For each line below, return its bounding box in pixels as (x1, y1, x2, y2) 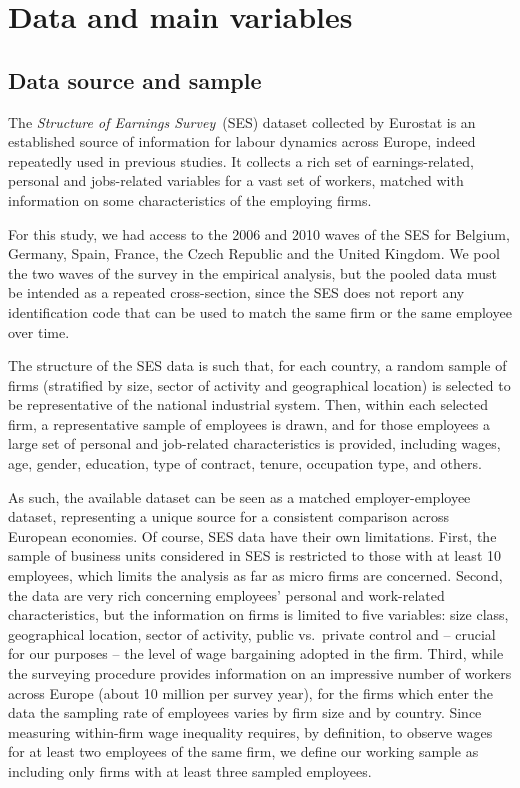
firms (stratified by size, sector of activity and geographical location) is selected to (8, 374, 511, 395)
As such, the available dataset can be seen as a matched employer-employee (8, 486, 471, 507)
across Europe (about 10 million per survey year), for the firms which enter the (8, 682, 493, 703)
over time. (8, 321, 70, 342)
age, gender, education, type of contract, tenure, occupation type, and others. (8, 453, 482, 474)
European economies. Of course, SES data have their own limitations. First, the (8, 525, 497, 546)
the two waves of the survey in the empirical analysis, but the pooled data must (8, 262, 497, 283)
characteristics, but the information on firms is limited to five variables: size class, (8, 604, 509, 625)
